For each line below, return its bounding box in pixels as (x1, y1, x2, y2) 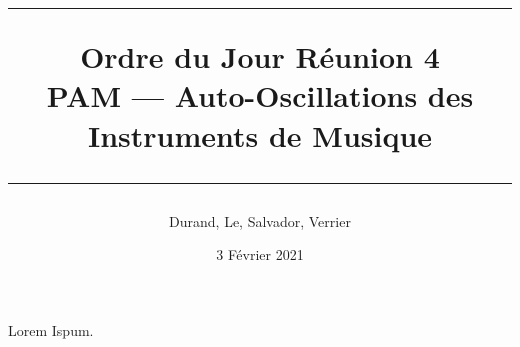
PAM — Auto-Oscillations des (46, 75, 474, 116)
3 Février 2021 (216, 244, 304, 265)
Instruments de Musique (87, 114, 433, 155)
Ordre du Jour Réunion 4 (80, 36, 440, 77)
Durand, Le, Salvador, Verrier (169, 210, 351, 231)
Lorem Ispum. (8, 319, 94, 340)
